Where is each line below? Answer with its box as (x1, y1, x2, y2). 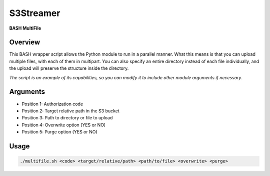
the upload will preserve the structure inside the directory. (9, 65, 129, 71)
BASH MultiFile (9, 25, 41, 31)
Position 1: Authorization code (21, 101, 83, 107)
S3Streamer (9, 8, 60, 19)
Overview (9, 38, 40, 47)
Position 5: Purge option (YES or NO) (21, 129, 97, 135)
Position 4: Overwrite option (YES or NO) (21, 122, 106, 128)
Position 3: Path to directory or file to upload (21, 115, 113, 121)
